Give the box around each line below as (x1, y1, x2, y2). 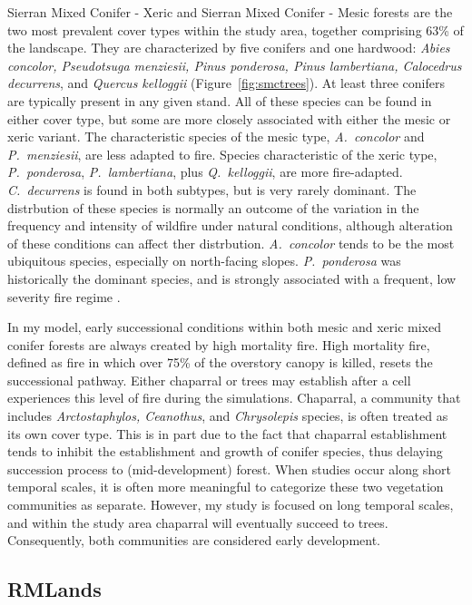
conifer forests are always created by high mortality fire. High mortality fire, (7, 335, 430, 354)
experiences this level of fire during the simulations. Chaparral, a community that (7, 388, 461, 407)
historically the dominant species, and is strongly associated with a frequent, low (7, 268, 457, 288)
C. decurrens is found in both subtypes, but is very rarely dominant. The (7, 180, 417, 199)
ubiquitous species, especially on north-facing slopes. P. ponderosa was (7, 251, 401, 270)
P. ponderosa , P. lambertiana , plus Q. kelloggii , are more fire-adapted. (7, 162, 403, 181)
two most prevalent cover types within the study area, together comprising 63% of (7, 20, 464, 39)
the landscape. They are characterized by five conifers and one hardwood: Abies (7, 38, 450, 57)
